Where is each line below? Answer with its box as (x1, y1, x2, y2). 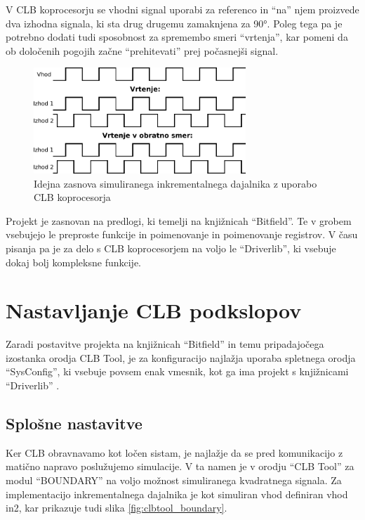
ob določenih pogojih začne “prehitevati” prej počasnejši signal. (6, 43, 279, 58)
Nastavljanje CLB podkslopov (6, 296, 302, 325)
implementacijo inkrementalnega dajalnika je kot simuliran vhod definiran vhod (6, 486, 348, 501)
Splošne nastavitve (6, 412, 142, 434)
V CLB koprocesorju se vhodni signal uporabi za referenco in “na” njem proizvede (6, 2, 359, 16)
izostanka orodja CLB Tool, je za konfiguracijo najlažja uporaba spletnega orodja (6, 350, 356, 365)
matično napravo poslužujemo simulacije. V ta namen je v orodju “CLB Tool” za (6, 459, 354, 474)
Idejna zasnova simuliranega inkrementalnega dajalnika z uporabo (34, 176, 317, 190)
